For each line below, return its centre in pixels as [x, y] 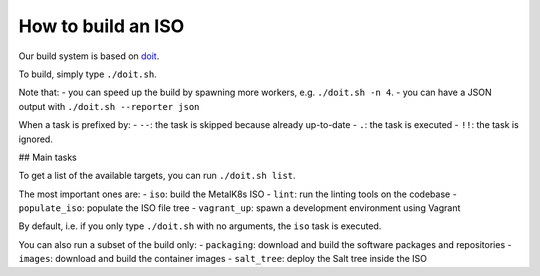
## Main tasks [47, 157]
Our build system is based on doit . [89, 56]
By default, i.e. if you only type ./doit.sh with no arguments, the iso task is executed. [200, 226]
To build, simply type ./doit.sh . [87, 74]
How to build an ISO [101, 26]
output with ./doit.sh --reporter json [109, 106]
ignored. [36, 139]
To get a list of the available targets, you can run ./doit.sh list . [157, 176]
